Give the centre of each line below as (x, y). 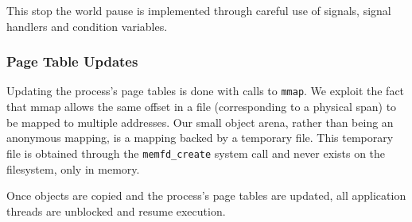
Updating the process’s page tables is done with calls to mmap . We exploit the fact (206, 91)
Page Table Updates (72, 61)
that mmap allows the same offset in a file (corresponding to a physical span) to (202, 107)
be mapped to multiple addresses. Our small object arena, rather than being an (200, 122)
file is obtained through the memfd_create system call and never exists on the (196, 153)
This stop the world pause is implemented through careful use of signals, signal (199, 10)
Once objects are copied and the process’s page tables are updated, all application (206, 195)
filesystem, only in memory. (73, 168)
